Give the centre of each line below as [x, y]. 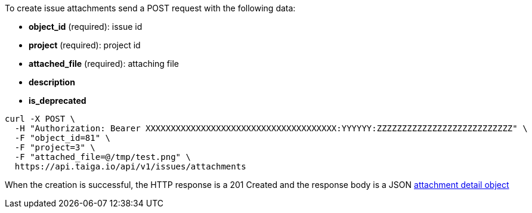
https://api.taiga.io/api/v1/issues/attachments [130, 166]
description [52, 82]
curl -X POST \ [40, 119]
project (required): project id [85, 45]
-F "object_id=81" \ [63, 138]
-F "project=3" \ [55, 147]
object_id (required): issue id [86, 27]
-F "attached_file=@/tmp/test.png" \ [103, 157]
